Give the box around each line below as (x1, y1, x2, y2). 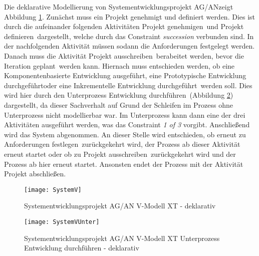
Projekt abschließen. (4, 168, 66, 179)
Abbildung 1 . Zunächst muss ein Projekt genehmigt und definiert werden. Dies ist (4, 11, 255, 22)
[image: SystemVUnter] (24, 218, 100, 225)
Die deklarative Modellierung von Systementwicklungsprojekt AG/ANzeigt (4, 2, 233, 12)
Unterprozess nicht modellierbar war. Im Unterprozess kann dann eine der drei (4, 109, 245, 120)
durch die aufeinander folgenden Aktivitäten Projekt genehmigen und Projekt (4, 21, 244, 32)
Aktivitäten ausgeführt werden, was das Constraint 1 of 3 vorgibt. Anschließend (4, 119, 250, 130)
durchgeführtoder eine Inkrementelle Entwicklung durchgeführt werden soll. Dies (4, 80, 252, 90)
